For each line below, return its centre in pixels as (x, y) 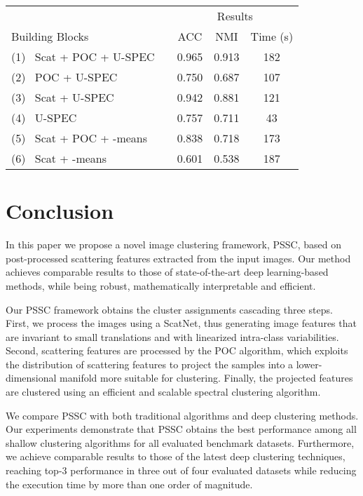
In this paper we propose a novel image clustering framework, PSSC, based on (174, 244)
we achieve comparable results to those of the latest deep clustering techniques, (176, 456)
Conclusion (60, 211)
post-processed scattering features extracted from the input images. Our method (178, 258)
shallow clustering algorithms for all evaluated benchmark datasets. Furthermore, (180, 442)
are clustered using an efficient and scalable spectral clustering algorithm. (163, 392)
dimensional (31, 378)
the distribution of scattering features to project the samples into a (150, 364)
